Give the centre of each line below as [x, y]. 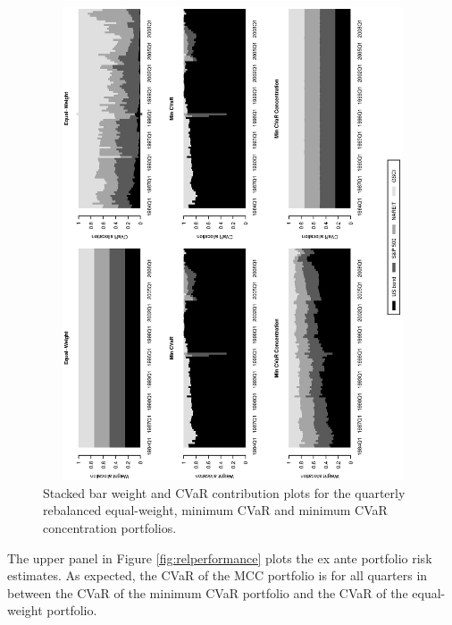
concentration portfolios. [110, 527]
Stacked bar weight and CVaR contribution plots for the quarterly [224, 492]
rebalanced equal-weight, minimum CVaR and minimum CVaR [215, 510]
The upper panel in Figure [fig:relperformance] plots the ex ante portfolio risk [220, 557]
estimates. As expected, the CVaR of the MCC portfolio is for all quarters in [218, 575]
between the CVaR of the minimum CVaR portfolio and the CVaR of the [208, 592]
